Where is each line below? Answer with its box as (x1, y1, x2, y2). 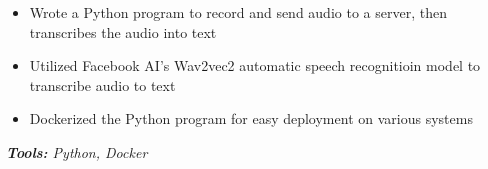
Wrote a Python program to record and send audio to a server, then (29, 2, 447, 22)
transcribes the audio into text (29, 21, 217, 42)
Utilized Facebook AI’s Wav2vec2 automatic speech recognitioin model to (29, 55, 481, 76)
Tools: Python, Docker (6, 141, 148, 162)
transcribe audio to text (29, 74, 176, 95)
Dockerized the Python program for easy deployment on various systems (29, 108, 473, 129)
